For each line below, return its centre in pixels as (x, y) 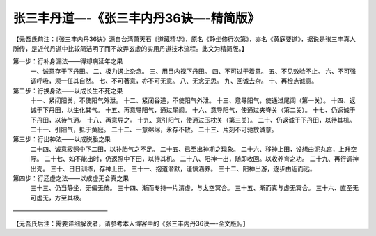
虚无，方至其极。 (61, 198)
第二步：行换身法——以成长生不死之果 (68, 91)
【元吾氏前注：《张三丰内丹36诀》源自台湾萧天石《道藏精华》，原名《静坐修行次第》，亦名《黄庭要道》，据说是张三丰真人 (185, 39)
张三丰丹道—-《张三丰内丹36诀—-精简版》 (136, 18)
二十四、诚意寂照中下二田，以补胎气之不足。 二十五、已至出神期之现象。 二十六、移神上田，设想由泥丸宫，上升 (190, 149)
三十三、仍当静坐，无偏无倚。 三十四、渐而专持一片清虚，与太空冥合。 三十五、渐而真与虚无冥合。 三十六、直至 (191, 188)
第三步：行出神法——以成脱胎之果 (62, 139)
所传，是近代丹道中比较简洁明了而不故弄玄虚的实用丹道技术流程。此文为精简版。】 (130, 48)
